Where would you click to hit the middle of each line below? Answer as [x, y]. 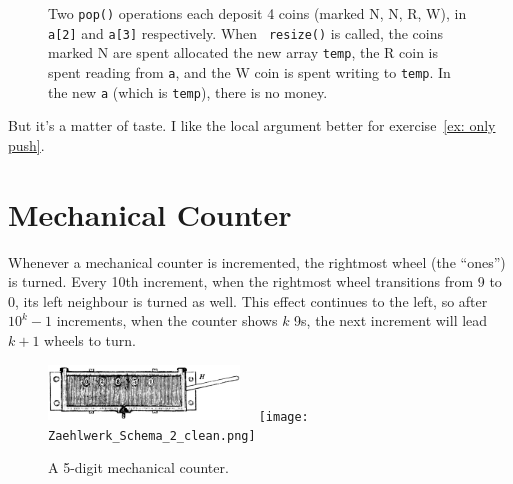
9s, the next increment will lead [391, 320]
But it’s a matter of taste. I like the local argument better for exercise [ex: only [252, 125]
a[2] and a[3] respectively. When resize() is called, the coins [245, 32]
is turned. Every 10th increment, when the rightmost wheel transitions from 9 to [255, 281]
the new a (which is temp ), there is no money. [188, 91]
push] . [26, 144]
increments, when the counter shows [167, 320]
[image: [283, 416]
